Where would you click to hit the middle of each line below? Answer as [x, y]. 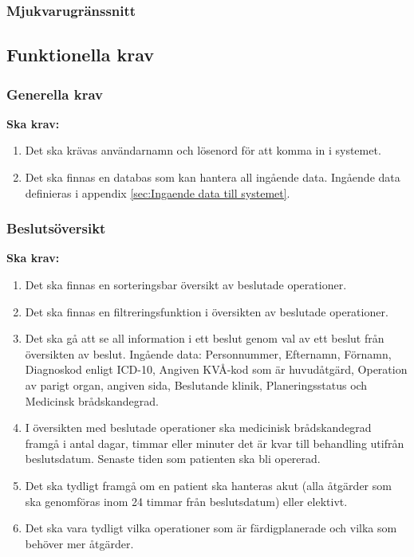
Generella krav [55, 94]
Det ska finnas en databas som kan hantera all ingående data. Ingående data [213, 177]
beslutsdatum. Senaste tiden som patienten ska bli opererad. [173, 459]
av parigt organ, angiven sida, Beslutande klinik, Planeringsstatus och [196, 385]
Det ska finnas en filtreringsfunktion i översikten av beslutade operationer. [207, 311]
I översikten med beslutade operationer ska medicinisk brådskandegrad [198, 428]
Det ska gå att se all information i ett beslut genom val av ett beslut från [205, 338]
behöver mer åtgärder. [79, 543]
